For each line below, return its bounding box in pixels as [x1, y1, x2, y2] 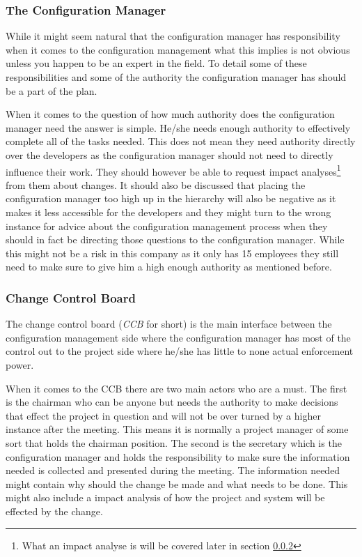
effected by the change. [6, 503, 103, 518]
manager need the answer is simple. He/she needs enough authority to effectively [6, 120, 351, 135]
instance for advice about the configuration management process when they [6, 218, 328, 233]
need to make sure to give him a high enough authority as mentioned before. [6, 259, 332, 274]
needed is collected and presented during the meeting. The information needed [6, 463, 340, 478]
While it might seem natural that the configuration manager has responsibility [6, 29, 340, 43]
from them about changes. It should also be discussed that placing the [6, 177, 306, 192]
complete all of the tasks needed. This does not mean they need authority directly [6, 134, 356, 148]
